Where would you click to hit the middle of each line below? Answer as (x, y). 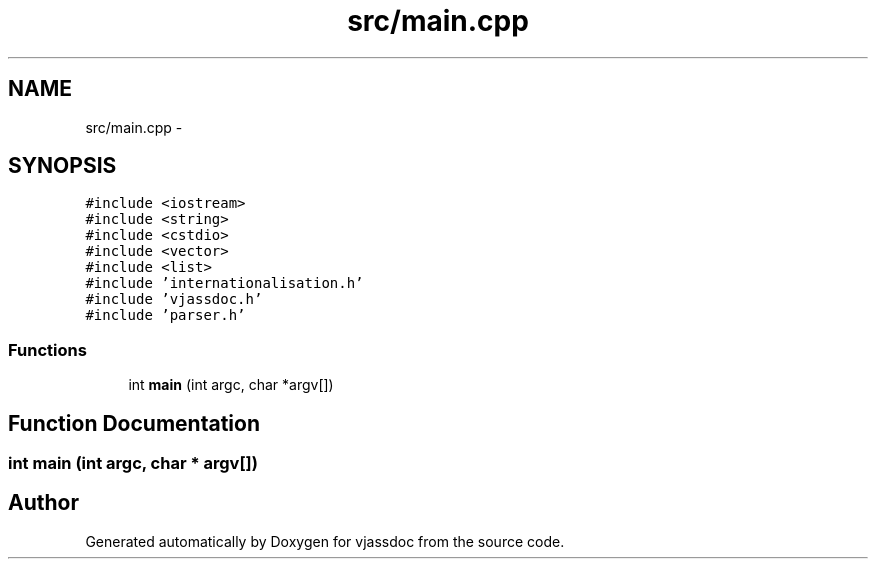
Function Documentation (134, 423)
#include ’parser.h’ (165, 315)
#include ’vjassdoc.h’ (174, 299)
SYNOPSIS (62, 166)
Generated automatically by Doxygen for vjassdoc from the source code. (325, 541)
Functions (47, 349)
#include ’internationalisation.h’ (224, 283)
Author (43, 503)
